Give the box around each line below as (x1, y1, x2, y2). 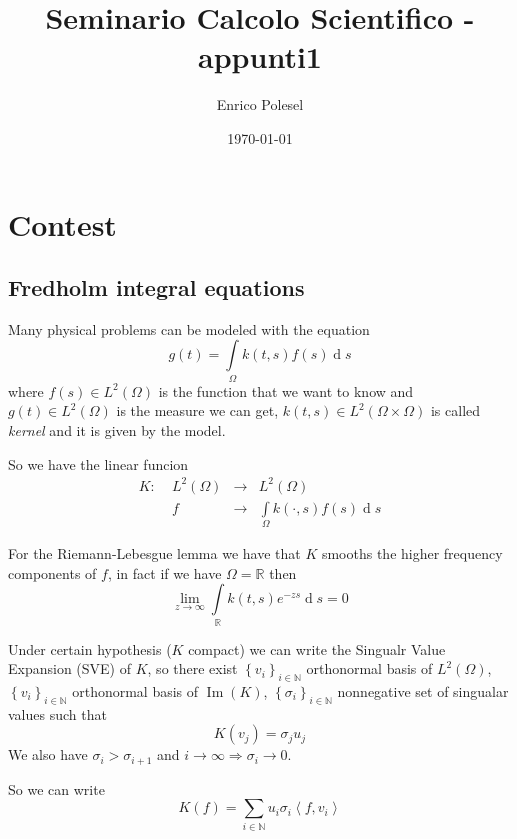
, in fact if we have (107, 562, 222, 583)
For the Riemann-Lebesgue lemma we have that (8, 543, 301, 564)
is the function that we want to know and (158, 380, 414, 401)
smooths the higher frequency (321, 543, 503, 564)
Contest (8, 203, 117, 244)
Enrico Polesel (216, 94, 304, 115)
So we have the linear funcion (8, 453, 189, 474)
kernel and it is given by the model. (8, 420, 226, 440)
